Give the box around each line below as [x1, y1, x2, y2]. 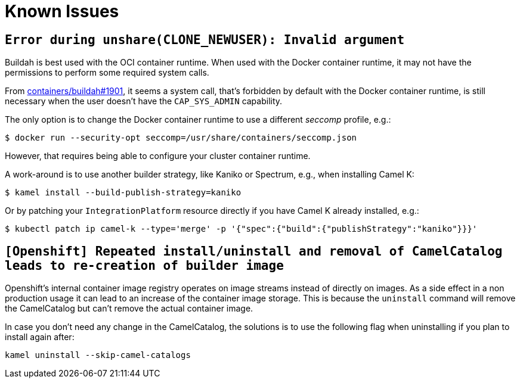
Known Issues [5, 1, 119, 21]
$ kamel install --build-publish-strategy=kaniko [5, 188, 242, 198]
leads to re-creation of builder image [5, 258, 284, 273]
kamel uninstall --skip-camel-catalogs [5, 350, 191, 360]
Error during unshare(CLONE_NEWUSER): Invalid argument [5, 32, 405, 47]
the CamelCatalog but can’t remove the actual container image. [5, 303, 253, 314]
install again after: [5, 332, 75, 342]
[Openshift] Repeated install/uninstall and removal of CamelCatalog [5, 244, 503, 259]
